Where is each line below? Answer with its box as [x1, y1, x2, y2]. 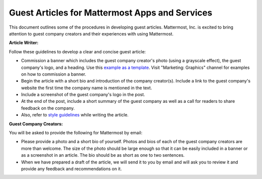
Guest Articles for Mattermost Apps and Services [9, 7, 213, 18]
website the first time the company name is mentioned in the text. [21, 85, 152, 91]
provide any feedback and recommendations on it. [21, 165, 122, 172]
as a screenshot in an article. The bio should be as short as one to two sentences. [21, 152, 185, 158]
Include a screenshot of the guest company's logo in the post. [21, 92, 146, 98]
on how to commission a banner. [21, 71, 86, 77]
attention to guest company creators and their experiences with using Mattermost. [9, 31, 174, 36]
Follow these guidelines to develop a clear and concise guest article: [9, 49, 146, 54]
